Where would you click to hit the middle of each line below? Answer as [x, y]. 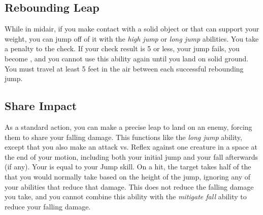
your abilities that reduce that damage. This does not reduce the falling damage [129, 186]
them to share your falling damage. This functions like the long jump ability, [123, 137]
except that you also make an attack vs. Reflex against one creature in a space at [131, 147]
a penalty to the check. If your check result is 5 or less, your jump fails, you [122, 48]
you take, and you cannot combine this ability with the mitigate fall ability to [126, 196]
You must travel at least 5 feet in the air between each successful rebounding [124, 68]
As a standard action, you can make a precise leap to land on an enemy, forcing [128, 127]
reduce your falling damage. [48, 206]
